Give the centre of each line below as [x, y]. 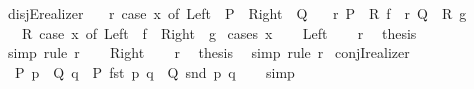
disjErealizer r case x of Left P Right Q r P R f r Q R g [237, 13]
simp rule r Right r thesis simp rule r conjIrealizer [208, 52]
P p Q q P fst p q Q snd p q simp [154, 71]
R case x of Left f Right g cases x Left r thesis [219, 32]
